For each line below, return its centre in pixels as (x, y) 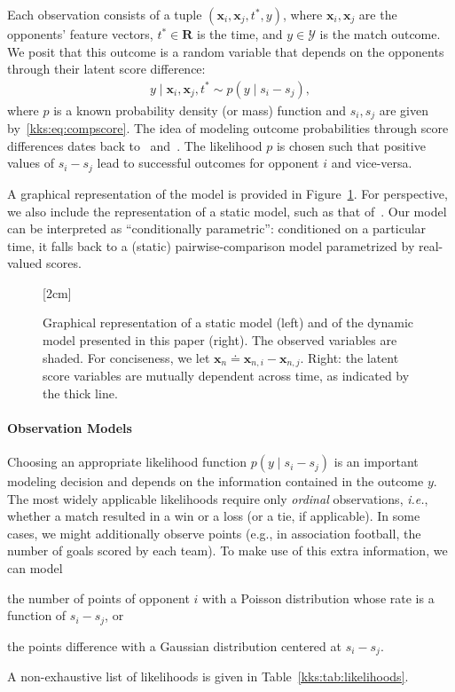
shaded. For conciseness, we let (126, 357)
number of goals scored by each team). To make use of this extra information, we (227, 550)
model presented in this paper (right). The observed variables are (220, 340)
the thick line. (80, 393)
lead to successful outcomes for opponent (208, 163)
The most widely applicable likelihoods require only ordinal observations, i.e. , (218, 498)
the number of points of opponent (98, 598)
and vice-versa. (372, 163)
